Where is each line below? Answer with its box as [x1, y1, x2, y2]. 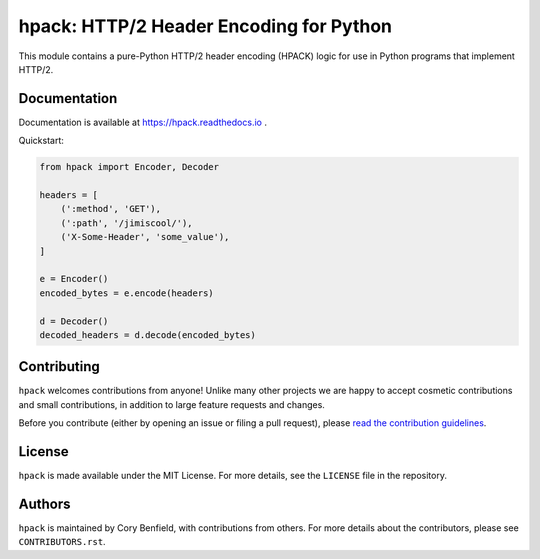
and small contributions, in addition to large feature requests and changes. [18, 398, 325, 410]
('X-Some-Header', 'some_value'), [60, 231, 230, 243]
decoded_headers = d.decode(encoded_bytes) [39, 329, 257, 340]
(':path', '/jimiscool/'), [60, 217, 194, 229]
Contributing [18, 358, 100, 375]
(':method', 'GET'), [60, 203, 162, 215]
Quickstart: [18, 135, 65, 147]
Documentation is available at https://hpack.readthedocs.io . [18, 116, 267, 128]
